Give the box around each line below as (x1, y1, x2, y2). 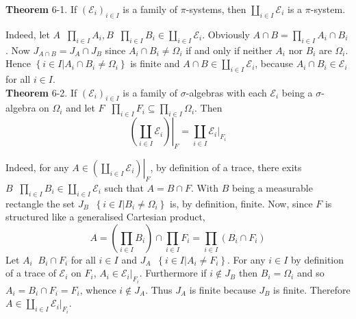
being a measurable (231, 180, 313, 194)
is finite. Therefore (273, 282, 351, 296)
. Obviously (202, 27, 250, 41)
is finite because (189, 282, 256, 296)
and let (66, 101, 95, 115)
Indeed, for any (5, 159, 69, 174)
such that (104, 180, 144, 194)
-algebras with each (186, 85, 267, 99)
